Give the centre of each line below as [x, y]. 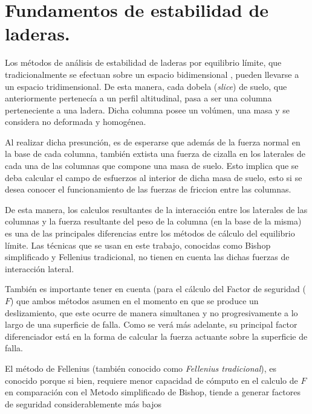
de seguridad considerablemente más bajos [83, 403]
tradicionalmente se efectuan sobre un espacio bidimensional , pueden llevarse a [152, 74]
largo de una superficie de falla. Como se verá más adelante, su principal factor [151, 324]
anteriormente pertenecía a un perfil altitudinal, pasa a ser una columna [138, 98]
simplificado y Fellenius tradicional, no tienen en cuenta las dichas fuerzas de [147, 257]
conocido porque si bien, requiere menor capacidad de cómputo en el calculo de [151, 380]
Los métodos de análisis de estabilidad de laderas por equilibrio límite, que [143, 62]
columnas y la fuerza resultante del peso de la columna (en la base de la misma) [153, 221]
